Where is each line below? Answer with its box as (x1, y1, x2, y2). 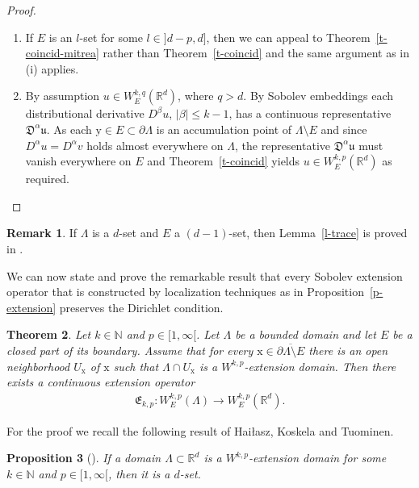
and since (321, 120, 367, 137)
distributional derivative (25, 105, 145, 122)
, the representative (235, 136, 330, 153)
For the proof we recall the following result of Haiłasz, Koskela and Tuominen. (6, 422, 394, 439)
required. (25, 170, 69, 187)
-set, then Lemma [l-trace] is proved (228, 224, 408, 241)
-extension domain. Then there (244, 357, 396, 374)
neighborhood (6, 357, 70, 374)
